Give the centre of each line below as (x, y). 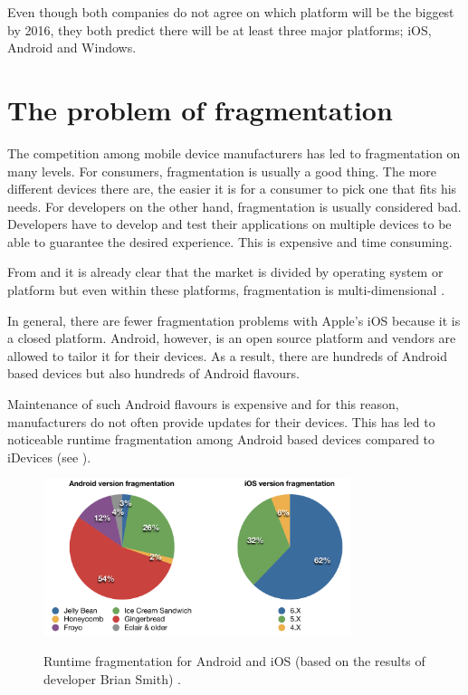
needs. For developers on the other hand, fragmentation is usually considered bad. (234, 206)
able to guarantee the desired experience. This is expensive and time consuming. (230, 241)
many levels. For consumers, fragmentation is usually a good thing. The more (222, 171)
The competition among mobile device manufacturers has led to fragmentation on (234, 152)
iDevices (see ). (49, 457)
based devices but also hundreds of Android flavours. (153, 373)
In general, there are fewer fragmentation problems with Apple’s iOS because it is (234, 320)
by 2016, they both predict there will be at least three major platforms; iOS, (220, 29)
